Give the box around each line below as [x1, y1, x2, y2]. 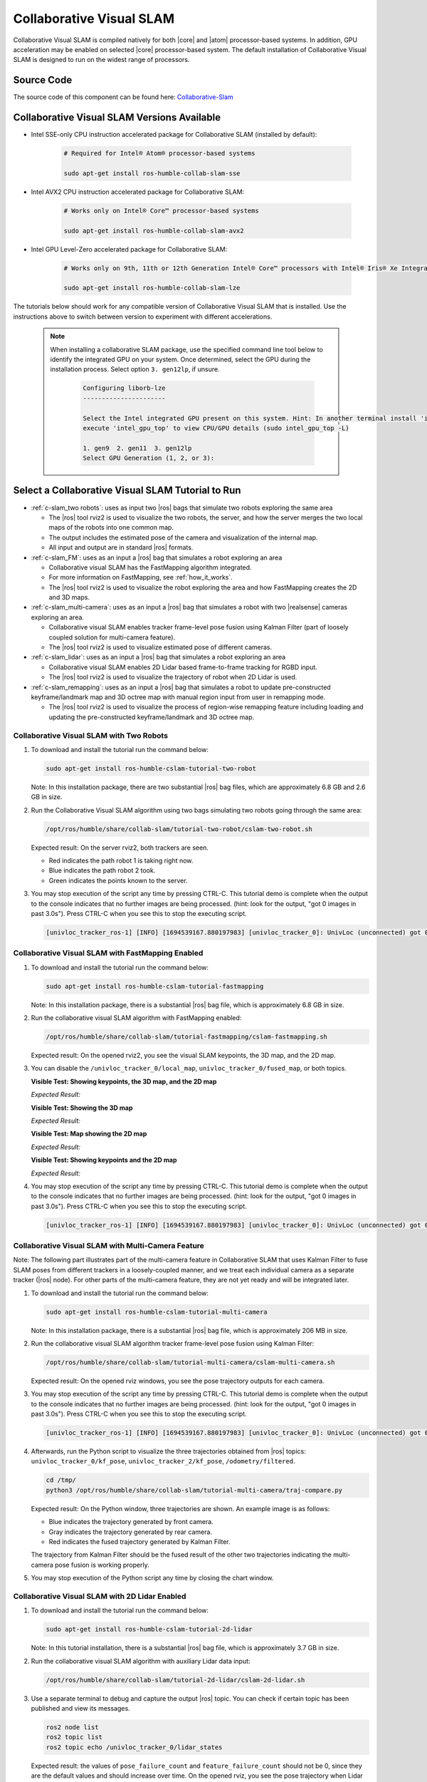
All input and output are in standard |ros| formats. [48, 543, 194, 552]
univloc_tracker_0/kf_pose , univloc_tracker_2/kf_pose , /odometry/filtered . [31, 1457, 295, 1466]
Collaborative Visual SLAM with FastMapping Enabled [13, 948, 204, 958]
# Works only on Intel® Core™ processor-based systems [63, 207, 259, 215]
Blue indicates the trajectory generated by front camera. [48, 1518, 213, 1526]
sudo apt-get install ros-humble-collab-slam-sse [63, 169, 241, 177]
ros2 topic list [46, 1733, 103, 1741]
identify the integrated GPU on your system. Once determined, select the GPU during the [50, 355, 311, 364]
